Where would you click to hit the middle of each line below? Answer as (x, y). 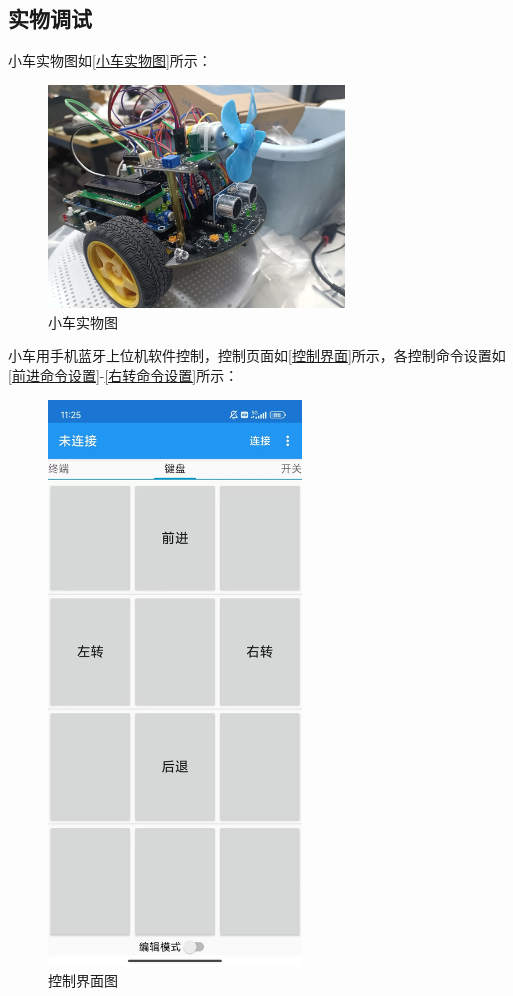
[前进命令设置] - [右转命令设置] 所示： (123, 375)
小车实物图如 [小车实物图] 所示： (110, 60)
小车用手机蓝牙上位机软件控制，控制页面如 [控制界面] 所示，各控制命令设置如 (257, 355)
